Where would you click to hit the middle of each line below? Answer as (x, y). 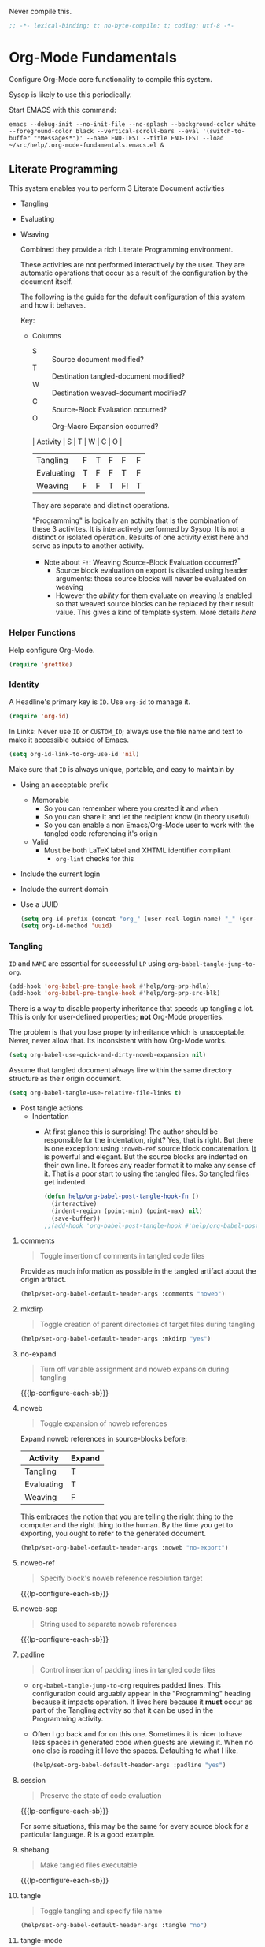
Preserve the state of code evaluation (101, 1795)
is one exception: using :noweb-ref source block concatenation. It (150, 1149)
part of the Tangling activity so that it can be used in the (123, 1710)
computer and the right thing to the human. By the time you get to (127, 1525)
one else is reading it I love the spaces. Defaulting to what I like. (135, 1751)
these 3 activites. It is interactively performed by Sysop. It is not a (138, 528)
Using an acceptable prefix (64, 785)
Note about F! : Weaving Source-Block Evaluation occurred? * (142, 561)
